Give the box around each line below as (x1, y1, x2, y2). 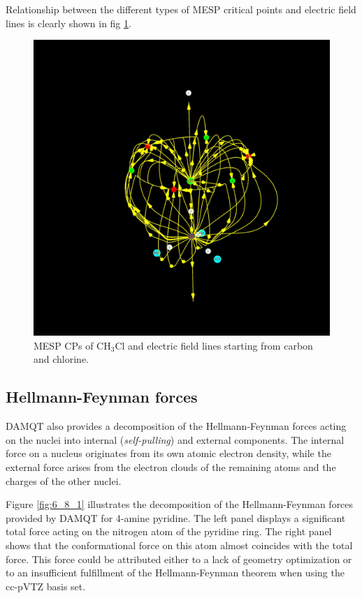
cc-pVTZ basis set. (6, 578, 86, 593)
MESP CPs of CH (34, 338, 111, 352)
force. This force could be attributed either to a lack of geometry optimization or (6, 551, 352, 566)
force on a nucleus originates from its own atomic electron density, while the (6, 446, 331, 461)
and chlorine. (34, 352, 89, 366)
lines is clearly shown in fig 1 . (6, 15, 131, 30)
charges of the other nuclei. (6, 473, 122, 488)
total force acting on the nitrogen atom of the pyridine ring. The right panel (6, 524, 332, 539)
